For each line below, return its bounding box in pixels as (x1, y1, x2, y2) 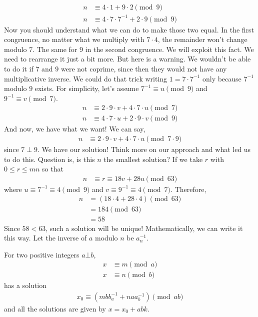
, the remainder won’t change (157, 34, 247, 44)
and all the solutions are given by (4, 303, 106, 313)
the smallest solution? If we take (103, 153, 203, 164)
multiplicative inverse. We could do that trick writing (4, 73, 167, 83)
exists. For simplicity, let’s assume (34, 83, 139, 93)
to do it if (4, 63, 33, 73)
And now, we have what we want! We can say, (4, 123, 145, 134)
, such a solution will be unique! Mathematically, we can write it (45, 222, 243, 233)
